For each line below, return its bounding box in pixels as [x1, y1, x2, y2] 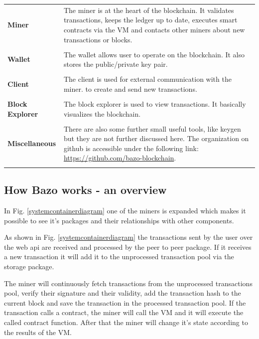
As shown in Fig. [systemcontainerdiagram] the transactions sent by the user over [4, 232, 253, 242]
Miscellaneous [7, 138, 56, 149]
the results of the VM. [4, 327, 72, 337]
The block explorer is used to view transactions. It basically [63, 99, 246, 109]
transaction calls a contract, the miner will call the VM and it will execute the [4, 307, 244, 318]
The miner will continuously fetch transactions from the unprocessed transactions [4, 278, 253, 288]
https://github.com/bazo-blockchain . [63, 153, 176, 163]
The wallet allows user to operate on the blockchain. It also [63, 49, 245, 59]
